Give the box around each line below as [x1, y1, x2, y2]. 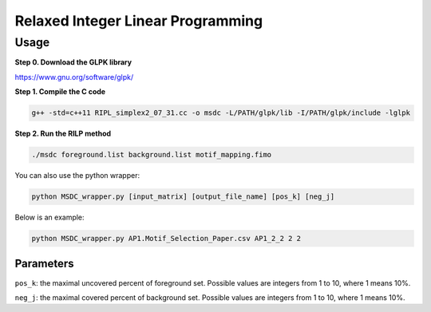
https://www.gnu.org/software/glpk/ [14, 72, 134, 81]
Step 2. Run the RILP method [14, 128, 112, 139]
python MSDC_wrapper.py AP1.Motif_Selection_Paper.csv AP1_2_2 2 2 [31, 234, 302, 243]
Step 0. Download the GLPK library [14, 57, 132, 67]
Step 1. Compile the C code [14, 87, 106, 97]
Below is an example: [14, 212, 85, 223]
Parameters [14, 257, 74, 271]
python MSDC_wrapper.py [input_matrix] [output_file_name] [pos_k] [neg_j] [31, 192, 335, 201]
